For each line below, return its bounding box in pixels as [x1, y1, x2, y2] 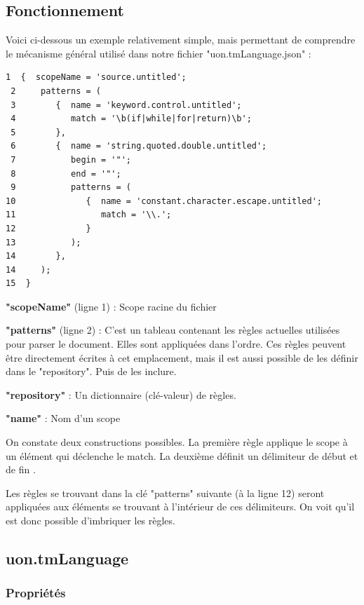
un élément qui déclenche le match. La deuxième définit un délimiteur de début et [6, 448, 358, 463]
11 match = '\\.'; [6, 210, 172, 220]
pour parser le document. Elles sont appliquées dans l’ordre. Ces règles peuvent [6, 337, 346, 351]
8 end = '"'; [11, 168, 121, 179]
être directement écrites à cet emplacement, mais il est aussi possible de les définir [6, 350, 358, 365]
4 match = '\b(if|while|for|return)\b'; [11, 114, 252, 124]
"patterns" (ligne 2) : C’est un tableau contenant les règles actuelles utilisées [6, 322, 340, 337]
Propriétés [6, 584, 66, 601]
